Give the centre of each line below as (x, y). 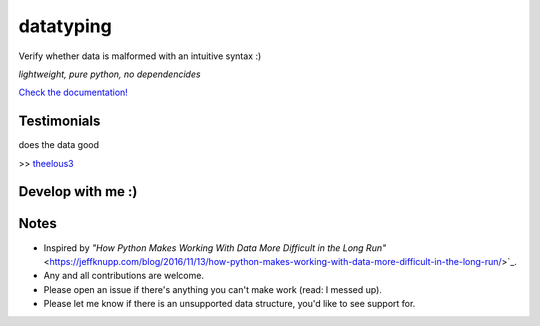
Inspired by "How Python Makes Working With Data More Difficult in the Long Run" (215, 247)
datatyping (65, 26)
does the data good (59, 145)
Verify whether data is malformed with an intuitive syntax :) (140, 56)
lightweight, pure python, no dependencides (109, 74)
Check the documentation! (73, 92)
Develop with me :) (78, 191)
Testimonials (59, 121)
